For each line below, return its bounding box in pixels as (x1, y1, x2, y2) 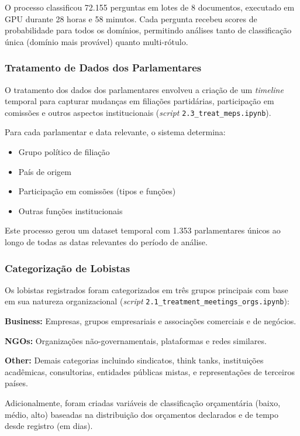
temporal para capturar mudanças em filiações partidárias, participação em (5, 95, 274, 107)
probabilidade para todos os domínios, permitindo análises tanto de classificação (5, 24, 292, 36)
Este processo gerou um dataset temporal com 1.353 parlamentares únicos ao (5, 224, 281, 236)
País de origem (18, 165, 71, 177)
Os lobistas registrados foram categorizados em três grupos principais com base (5, 283, 288, 296)
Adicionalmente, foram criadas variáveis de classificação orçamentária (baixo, (5, 397, 281, 409)
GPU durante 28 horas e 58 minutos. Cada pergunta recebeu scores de (5, 12, 257, 25)
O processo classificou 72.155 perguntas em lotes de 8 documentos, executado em (5, 1, 295, 13)
